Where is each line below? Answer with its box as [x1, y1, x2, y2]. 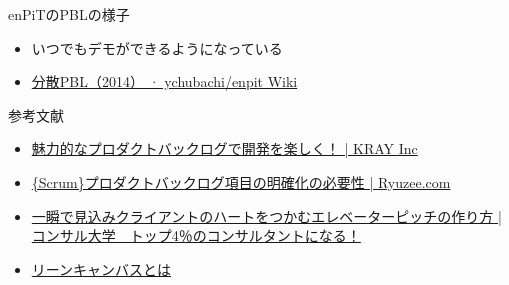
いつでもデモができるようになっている [31, 37, 283, 58]
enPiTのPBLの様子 [8, 4, 130, 24]
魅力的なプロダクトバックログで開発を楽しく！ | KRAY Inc [31, 138, 418, 159]
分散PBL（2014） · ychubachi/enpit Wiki [31, 71, 298, 92]
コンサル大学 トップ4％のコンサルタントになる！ [31, 225, 361, 246]
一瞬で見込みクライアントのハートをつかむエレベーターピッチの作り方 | [31, 205, 502, 226]
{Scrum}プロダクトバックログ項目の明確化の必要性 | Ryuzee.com [31, 171, 451, 192]
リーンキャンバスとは [31, 258, 172, 279]
